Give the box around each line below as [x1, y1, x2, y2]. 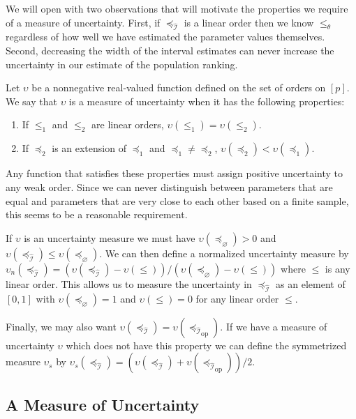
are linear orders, [91, 117, 164, 132]
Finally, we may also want [6, 319, 117, 333]
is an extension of [52, 141, 126, 155]
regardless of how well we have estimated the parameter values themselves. [6, 29, 325, 44]
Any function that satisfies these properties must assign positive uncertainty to [6, 166, 343, 181]
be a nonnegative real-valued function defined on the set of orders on [31, 80, 326, 95]
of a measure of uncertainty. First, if [6, 15, 161, 29]
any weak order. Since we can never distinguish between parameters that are [6, 179, 333, 194]
